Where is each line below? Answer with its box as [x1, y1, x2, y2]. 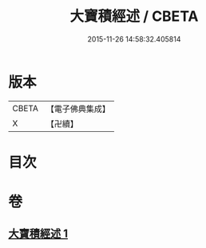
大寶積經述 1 [8, 227, 69, 241]
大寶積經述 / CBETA [69, 7, 199, 26]
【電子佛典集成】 [46, 103, 110, 114]
